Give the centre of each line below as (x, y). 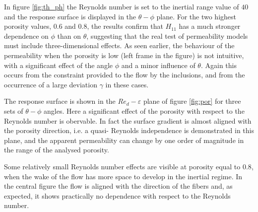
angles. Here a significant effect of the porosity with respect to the (144, 110)
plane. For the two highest (196, 16)
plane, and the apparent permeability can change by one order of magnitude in (124, 140)
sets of (14, 110)
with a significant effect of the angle (59, 65)
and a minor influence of (158, 65)
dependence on (26, 35)
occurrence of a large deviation (51, 84)
